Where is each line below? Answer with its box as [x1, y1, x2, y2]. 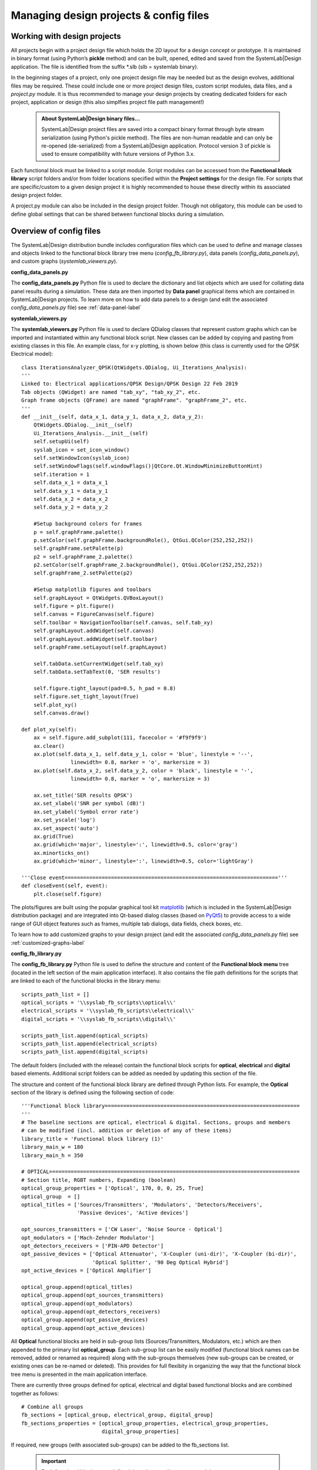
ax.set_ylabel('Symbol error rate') [33, 808, 139, 815]
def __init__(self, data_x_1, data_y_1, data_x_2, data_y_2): [21, 413, 204, 420]
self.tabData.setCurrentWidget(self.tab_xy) [33, 660, 164, 667]
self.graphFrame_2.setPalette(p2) [33, 570, 133, 576]
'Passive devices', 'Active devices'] [76, 1210, 189, 1217]
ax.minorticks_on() [33, 850, 90, 856]
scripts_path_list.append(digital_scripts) [21, 1048, 149, 1055]
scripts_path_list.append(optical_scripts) [21, 1032, 149, 1039]
